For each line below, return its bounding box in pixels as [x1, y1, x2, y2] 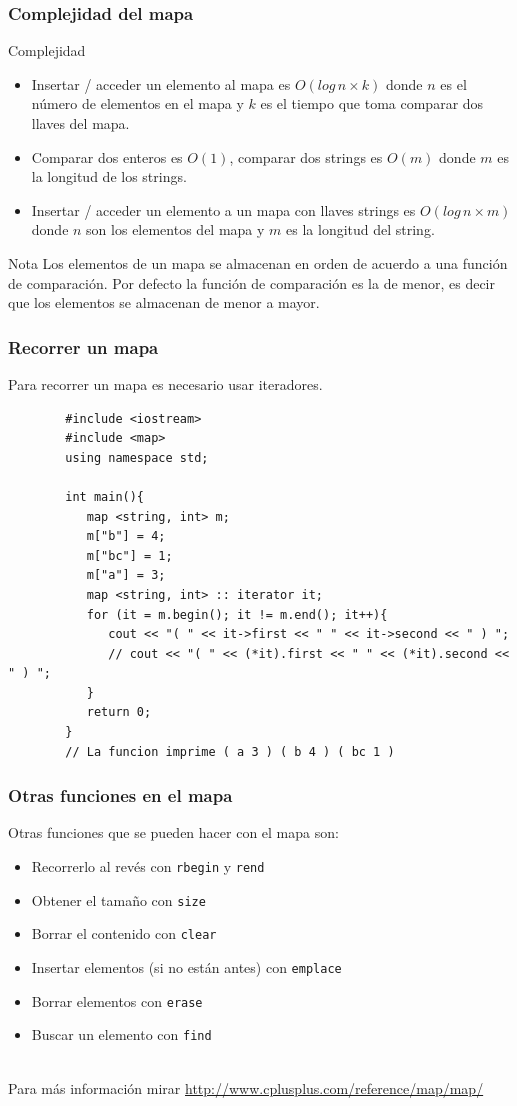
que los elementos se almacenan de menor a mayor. [8, 292, 320, 313]
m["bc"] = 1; [86, 548, 173, 563]
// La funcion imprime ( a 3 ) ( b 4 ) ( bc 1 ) [65, 744, 395, 759]
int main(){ [65, 489, 145, 504]
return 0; [86, 705, 152, 720]
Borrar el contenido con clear [31, 923, 217, 944]
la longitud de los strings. [31, 166, 187, 187]
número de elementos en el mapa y [31, 93, 244, 114]
